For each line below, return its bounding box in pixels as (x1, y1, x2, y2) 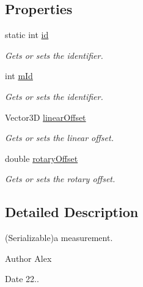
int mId (5, 69, 33, 82)
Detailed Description (5, 202, 139, 221)
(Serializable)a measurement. (5, 231, 113, 244)
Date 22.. (5, 272, 39, 285)
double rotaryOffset (5, 151, 78, 164)
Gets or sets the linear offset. (5, 131, 114, 144)
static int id (5, 28, 49, 41)
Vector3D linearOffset (5, 110, 86, 123)
